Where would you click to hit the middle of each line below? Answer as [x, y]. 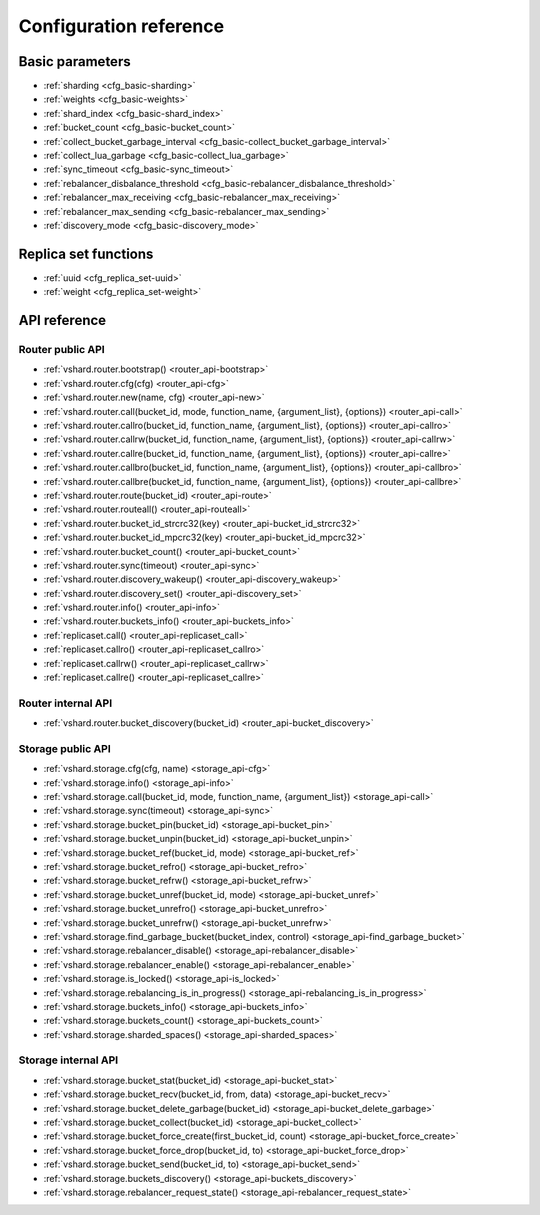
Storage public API [65, 748]
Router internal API [65, 703]
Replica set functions [86, 253]
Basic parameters [74, 61]
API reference [62, 320]
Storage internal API [68, 1060]
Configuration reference [121, 26]
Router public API [61, 350]
